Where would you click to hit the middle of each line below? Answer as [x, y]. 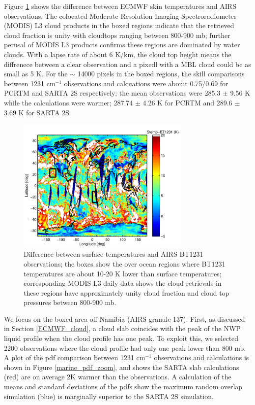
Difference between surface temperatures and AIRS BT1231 [113, 254]
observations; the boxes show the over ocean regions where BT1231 [125, 263]
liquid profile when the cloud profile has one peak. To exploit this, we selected [121, 338]
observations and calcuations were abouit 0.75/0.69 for [146, 83]
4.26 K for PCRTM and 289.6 [187, 102]
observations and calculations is [201, 357]
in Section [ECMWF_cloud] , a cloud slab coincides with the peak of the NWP [122, 328]
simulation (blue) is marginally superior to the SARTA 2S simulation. [109, 396]
